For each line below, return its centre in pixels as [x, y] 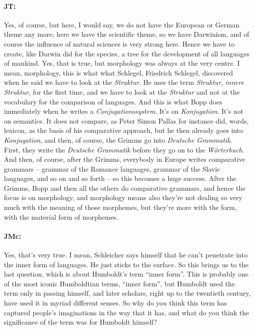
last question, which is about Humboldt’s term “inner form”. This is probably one [126, 274]
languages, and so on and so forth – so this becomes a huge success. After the [120, 178]
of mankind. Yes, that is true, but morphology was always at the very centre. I [122, 63]
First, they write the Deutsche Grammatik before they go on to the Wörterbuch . [124, 149]
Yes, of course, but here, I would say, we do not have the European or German [122, 24]
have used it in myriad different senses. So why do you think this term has [115, 303]
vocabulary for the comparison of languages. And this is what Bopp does [113, 101]
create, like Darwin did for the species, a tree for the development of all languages [127, 53]
